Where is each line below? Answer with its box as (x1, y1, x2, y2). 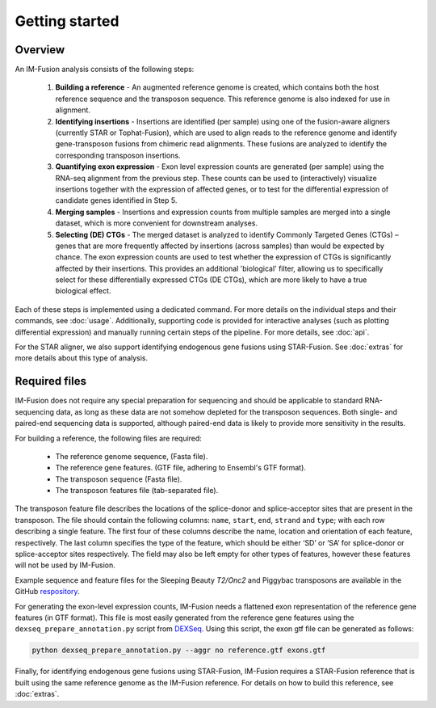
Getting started (15, 12, 119, 30)
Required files (15, 374, 86, 388)
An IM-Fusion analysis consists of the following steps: (15, 65, 195, 74)
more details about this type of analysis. (15, 353, 149, 363)
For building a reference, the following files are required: (15, 433, 202, 443)
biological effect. (55, 286, 111, 296)
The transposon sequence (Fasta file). (55, 474, 182, 484)
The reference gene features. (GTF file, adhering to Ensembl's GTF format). (55, 463, 307, 473)
